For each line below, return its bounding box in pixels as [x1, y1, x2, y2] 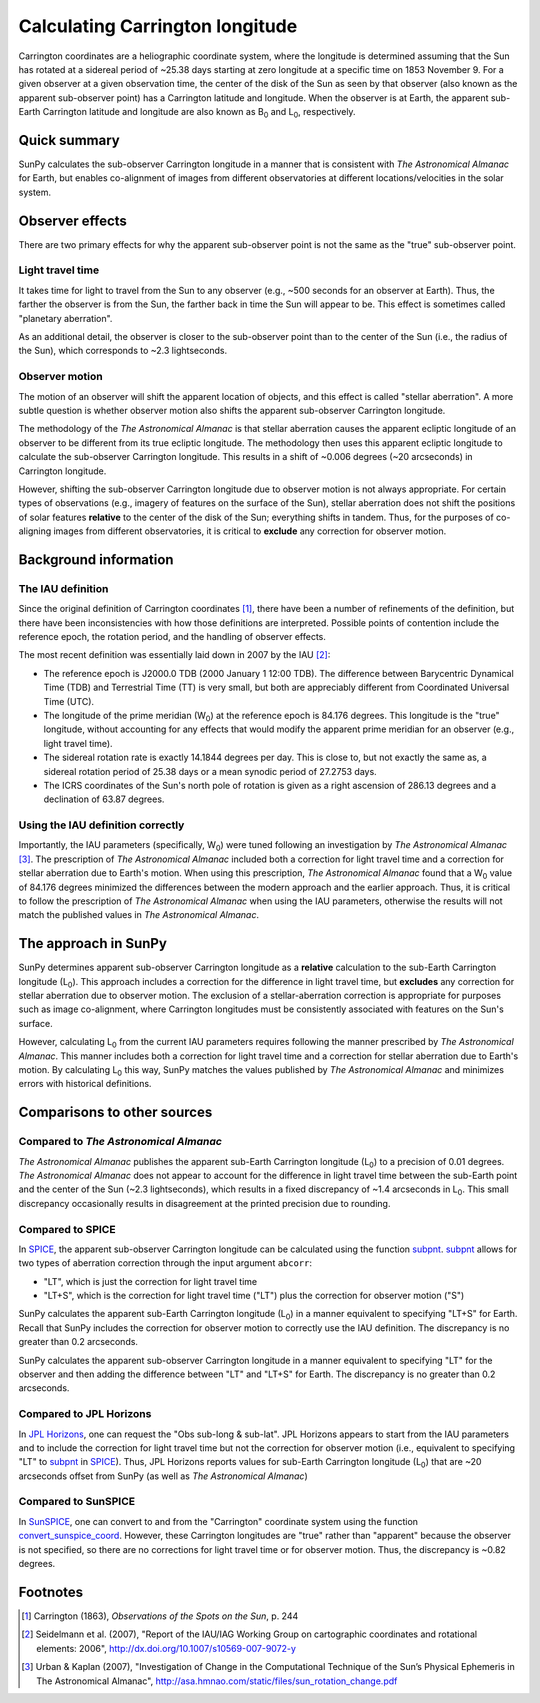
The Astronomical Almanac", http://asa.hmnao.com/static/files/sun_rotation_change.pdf [36, 1675, 398, 1687]
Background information [18, 551, 174, 568]
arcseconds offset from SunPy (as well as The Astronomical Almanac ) [18, 1470, 309, 1482]
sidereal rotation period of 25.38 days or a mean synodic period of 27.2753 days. [43, 765, 377, 777]
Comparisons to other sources [18, 1104, 213, 1121]
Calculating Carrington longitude [18, 15, 298, 37]
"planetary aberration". [18, 312, 113, 324]
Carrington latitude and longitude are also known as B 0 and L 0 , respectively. [42, 106, 356, 120]
